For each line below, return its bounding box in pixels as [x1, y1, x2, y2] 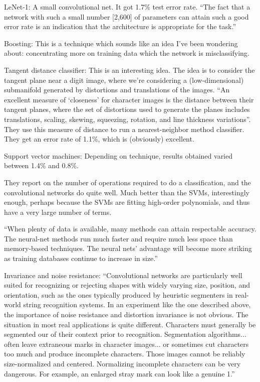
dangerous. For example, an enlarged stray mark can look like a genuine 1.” [4, 368, 235, 378]
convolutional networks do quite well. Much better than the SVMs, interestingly [4, 187, 249, 197]
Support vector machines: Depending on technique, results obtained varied [4, 150, 233, 161]
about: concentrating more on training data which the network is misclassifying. [4, 48, 249, 58]
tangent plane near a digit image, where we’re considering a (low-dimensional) [4, 74, 244, 85]
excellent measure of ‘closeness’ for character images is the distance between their [4, 94, 254, 104]
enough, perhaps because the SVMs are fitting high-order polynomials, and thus [4, 197, 250, 207]
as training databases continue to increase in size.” [4, 253, 158, 264]
